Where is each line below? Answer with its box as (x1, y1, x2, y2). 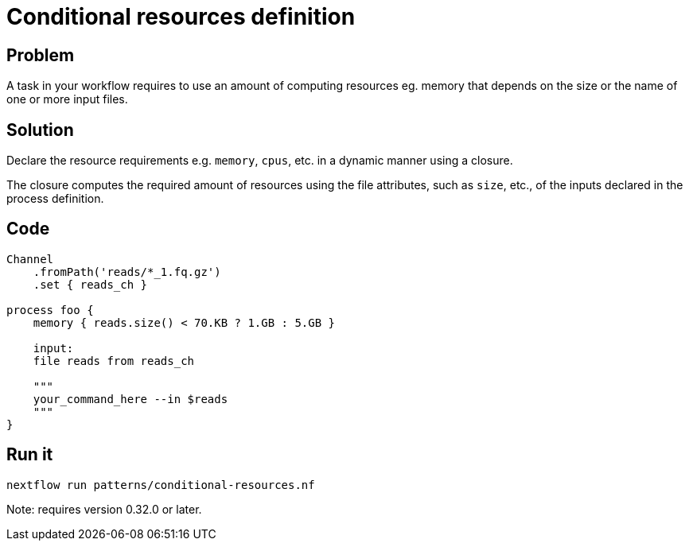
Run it (6, 444, 53, 465)
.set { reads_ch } (33, 277, 148, 291)
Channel (6, 252, 54, 266)
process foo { (6, 303, 94, 316)
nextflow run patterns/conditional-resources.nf (6, 478, 315, 491)
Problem (6, 45, 75, 65)
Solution (6, 119, 74, 140)
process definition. (6, 192, 104, 206)
